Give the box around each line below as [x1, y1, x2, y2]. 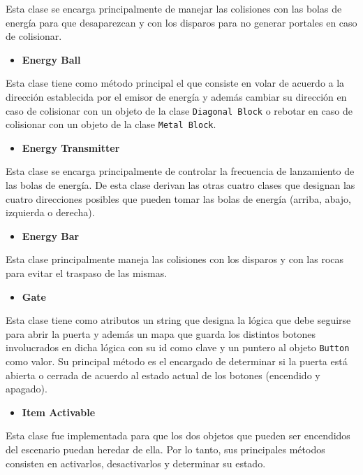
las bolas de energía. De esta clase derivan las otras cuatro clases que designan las [6, 178, 355, 192]
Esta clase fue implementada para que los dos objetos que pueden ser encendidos [6, 428, 350, 443]
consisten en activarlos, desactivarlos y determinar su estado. [6, 455, 266, 470]
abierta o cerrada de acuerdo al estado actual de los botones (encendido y [6, 367, 320, 382]
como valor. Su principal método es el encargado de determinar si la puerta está [6, 354, 348, 369]
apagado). [6, 381, 47, 396]
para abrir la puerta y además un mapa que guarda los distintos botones [6, 326, 316, 341]
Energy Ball [22, 52, 81, 66]
